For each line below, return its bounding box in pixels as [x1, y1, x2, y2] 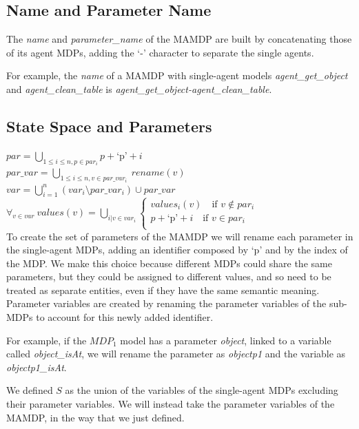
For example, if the [6, 333, 87, 347]
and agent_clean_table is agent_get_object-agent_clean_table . [6, 81, 272, 96]
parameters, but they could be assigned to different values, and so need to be [6, 269, 331, 284]
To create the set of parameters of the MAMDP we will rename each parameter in [6, 229, 353, 243]
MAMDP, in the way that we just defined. [6, 410, 185, 424]
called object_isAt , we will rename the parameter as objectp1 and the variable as [6, 346, 346, 361]
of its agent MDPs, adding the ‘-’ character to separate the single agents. [6, 45, 314, 59]
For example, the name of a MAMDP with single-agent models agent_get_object [6, 68, 348, 83]
